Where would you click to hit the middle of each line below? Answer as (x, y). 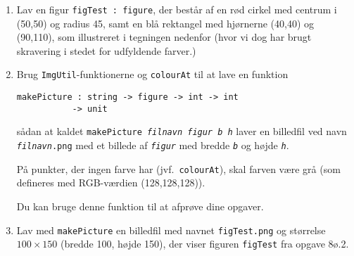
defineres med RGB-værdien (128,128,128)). (111, 183)
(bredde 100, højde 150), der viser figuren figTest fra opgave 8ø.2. (205, 244)
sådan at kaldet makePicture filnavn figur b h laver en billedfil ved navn (182, 131)
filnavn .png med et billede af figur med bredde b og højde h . (153, 145)
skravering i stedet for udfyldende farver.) (106, 50)
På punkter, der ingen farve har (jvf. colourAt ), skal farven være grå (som (178, 168)
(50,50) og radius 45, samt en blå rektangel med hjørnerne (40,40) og (165, 23)
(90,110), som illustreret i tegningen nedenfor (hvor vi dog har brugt (164, 37)
